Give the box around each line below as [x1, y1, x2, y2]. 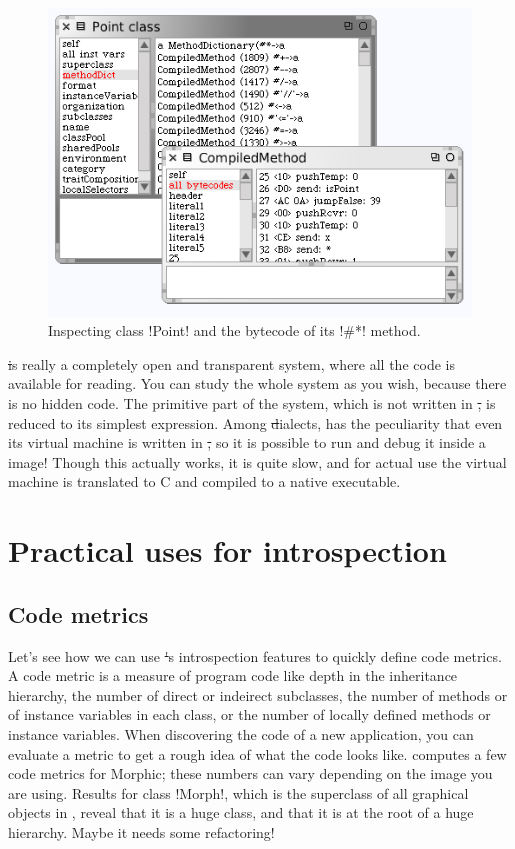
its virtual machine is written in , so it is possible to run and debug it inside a [8, 432, 486, 453]
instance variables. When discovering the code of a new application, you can [8, 723, 474, 744]
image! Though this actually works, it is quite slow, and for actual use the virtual [8, 451, 507, 472]
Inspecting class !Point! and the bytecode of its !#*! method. [48, 320, 421, 341]
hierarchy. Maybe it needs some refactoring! [8, 821, 275, 842]
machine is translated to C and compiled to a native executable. [8, 471, 401, 492]
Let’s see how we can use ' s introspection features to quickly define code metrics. [8, 645, 502, 666]
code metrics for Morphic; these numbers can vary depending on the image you [8, 763, 493, 784]
